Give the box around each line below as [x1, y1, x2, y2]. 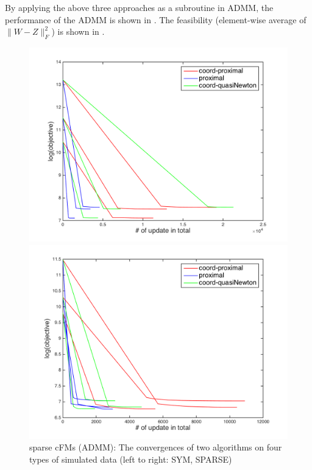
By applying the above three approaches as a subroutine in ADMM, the [5, 1, 274, 13]
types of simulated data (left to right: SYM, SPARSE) [29, 452, 232, 465]
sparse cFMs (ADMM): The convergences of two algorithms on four [29, 441, 282, 454]
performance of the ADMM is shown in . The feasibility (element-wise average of [5, 13, 307, 26]
